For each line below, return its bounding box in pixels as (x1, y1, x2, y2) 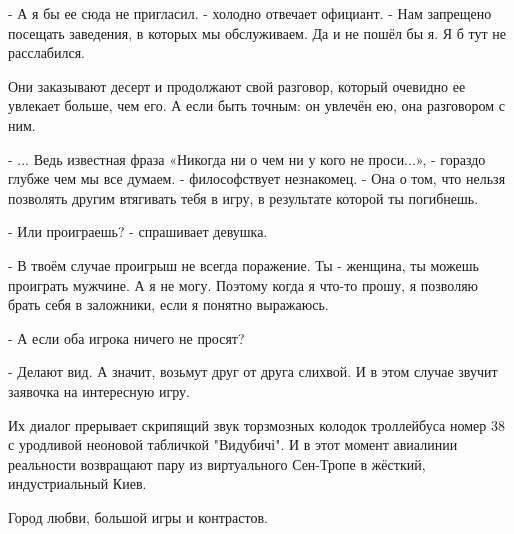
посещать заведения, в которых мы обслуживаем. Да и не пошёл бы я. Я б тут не (8, 22, 507, 43)
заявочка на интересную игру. (8, 380, 190, 401)
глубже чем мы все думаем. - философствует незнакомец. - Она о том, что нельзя (8, 168, 506, 189)
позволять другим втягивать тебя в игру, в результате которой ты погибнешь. (8, 187, 479, 208)
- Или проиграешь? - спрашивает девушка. (8, 221, 268, 242)
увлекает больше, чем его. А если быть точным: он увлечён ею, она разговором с (8, 95, 506, 116)
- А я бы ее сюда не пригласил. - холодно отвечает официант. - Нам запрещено (8, 3, 492, 23)
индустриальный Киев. (8, 473, 147, 494)
